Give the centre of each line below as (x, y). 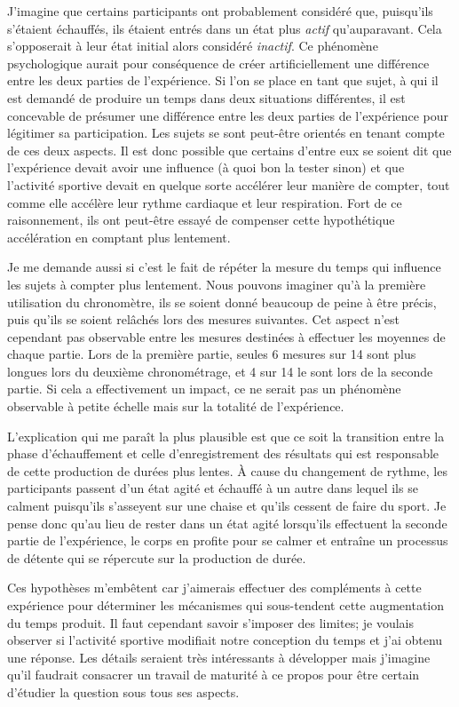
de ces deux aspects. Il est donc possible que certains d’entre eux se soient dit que (229, 150)
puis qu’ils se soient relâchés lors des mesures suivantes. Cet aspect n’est (204, 319)
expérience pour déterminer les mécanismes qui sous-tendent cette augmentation (226, 605)
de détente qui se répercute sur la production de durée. (157, 557)
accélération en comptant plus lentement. (119, 237)
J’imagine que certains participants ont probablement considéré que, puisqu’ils (220, 11)
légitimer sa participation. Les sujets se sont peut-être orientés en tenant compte (226, 133)
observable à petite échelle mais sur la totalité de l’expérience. (176, 406)
